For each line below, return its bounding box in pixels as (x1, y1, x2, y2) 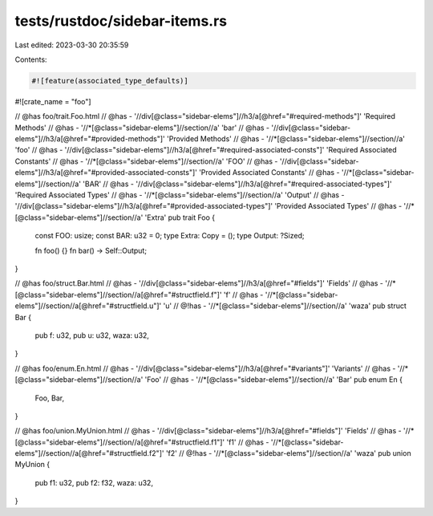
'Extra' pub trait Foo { (144, 213, 216, 222)
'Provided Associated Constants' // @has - (199, 168, 340, 177)
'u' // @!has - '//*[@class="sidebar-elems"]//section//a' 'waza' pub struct (163, 301, 407, 311)
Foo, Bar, (34, 393, 64, 403)
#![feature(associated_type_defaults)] (31, 76, 188, 85)
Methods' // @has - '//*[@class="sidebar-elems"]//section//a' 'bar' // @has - (14, 123, 270, 132)
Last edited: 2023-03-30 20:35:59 (14, 40, 129, 50)
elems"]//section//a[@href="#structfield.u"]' (14, 301, 162, 311)
